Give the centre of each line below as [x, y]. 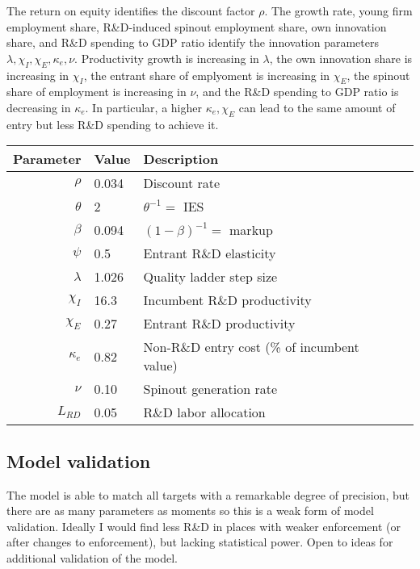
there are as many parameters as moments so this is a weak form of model [190, 510]
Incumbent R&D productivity [227, 300]
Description [181, 159]
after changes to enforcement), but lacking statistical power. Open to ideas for [200, 542]
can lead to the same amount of [317, 107]
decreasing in [39, 107]
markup [251, 230]
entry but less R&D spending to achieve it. [113, 124]
